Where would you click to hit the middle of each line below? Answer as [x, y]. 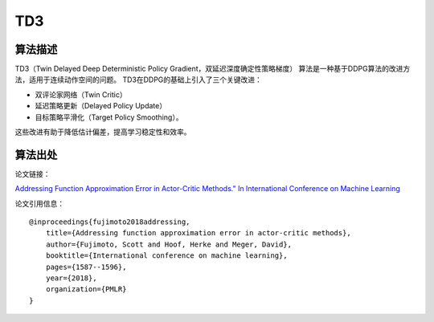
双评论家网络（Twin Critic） [81, 94]
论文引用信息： [39, 203]
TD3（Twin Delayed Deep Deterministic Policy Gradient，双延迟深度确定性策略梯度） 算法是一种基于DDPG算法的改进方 [213, 69]
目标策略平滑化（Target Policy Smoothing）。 [109, 117]
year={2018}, [71, 278]
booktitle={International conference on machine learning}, [167, 256]
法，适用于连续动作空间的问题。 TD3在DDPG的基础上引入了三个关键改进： [139, 79]
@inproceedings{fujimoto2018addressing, [110, 222]
